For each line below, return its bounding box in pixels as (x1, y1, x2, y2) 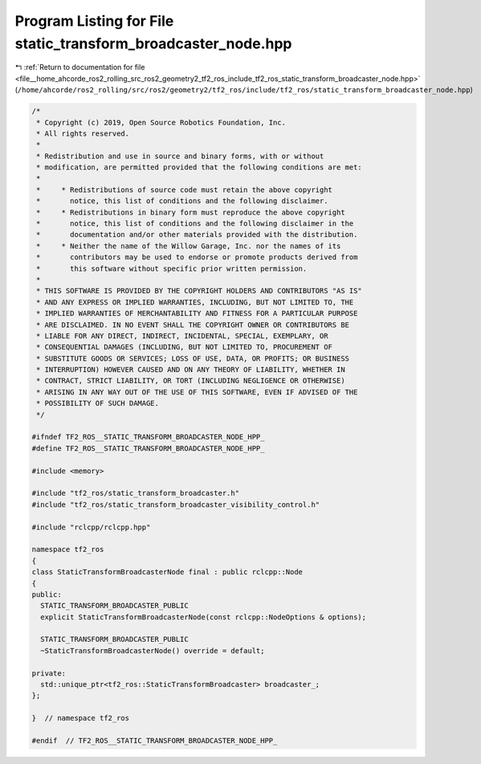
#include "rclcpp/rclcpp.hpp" (31, 522, 151, 532)
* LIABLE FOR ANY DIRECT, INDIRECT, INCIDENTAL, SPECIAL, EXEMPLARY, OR (36, 331, 328, 341)
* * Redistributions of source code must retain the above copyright (36, 185, 333, 194)
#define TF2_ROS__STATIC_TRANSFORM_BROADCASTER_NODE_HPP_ (31, 443, 265, 453)
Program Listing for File (14, 12, 174, 30)
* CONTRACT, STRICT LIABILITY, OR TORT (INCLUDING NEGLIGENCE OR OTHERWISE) (36, 376, 345, 386)
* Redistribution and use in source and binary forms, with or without (36, 151, 324, 161)
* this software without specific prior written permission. (36, 264, 308, 273)
